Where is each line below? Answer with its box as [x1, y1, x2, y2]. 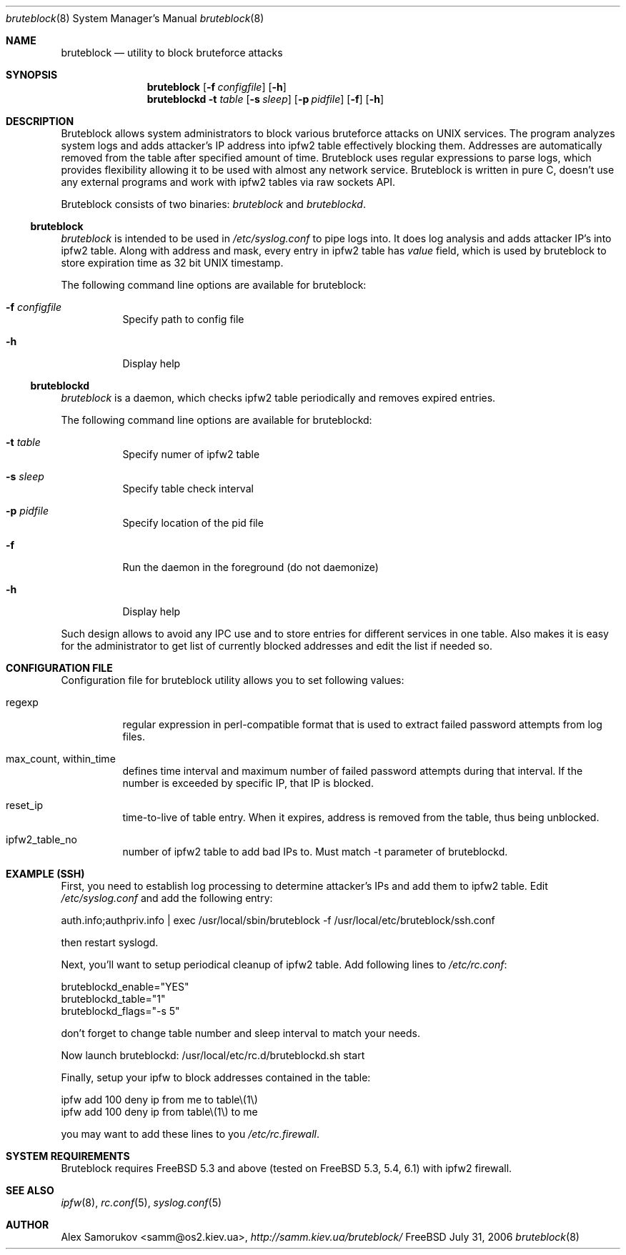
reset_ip [6, 799, 44, 811]
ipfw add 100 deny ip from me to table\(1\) [61, 1093, 258, 1106]
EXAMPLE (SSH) [6, 868, 85, 880]
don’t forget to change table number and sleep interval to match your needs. [61, 1027, 421, 1039]
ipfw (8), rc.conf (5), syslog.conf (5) [61, 1196, 222, 1209]
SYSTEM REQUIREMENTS [6, 1150, 130, 1162]
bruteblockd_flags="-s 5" [61, 1005, 180, 1017]
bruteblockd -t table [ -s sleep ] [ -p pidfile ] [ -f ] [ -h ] [146, 93, 384, 105]
